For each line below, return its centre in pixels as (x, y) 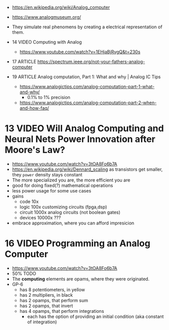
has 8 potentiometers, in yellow (52, 290)
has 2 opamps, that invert (46, 306)
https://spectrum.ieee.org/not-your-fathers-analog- (91, 62)
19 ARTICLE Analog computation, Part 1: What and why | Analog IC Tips (86, 77)
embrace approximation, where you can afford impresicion (73, 223)
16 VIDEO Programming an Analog (77, 243)
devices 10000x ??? (40, 217)
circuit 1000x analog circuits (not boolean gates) (70, 212)
